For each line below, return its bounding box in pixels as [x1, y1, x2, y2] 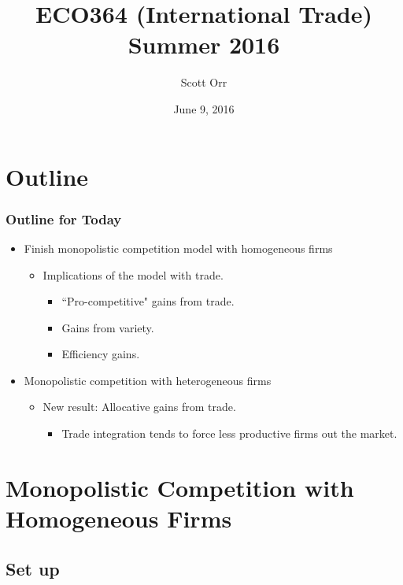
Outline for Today [6, 209, 122, 228]
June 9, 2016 [173, 100, 235, 117]
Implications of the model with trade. [43, 266, 224, 283]
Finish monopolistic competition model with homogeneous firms [24, 239, 333, 256]
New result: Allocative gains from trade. [43, 398, 236, 415]
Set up [6, 556, 60, 580]
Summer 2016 [128, 28, 280, 61]
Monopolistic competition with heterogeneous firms [24, 372, 272, 388]
